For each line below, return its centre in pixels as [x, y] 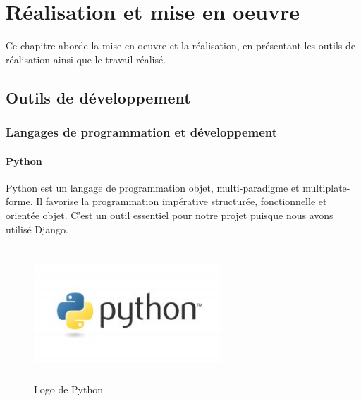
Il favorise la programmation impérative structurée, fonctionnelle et [182, 201]
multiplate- [326, 187]
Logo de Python [69, 389]
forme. [19, 201]
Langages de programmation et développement [142, 132]
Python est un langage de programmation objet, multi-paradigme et [153, 187]
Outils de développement [98, 97]
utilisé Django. [37, 229]
